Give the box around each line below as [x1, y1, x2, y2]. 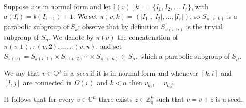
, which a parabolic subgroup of [135, 50, 230, 61]
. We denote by [49, 31, 94, 42]
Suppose [4, 1, 29, 11]
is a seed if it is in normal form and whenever [64, 68, 198, 78]
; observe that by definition [78, 21, 159, 31]
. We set [73, 11, 98, 21]
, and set [96, 41, 122, 51]
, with [191, 1, 209, 11]
